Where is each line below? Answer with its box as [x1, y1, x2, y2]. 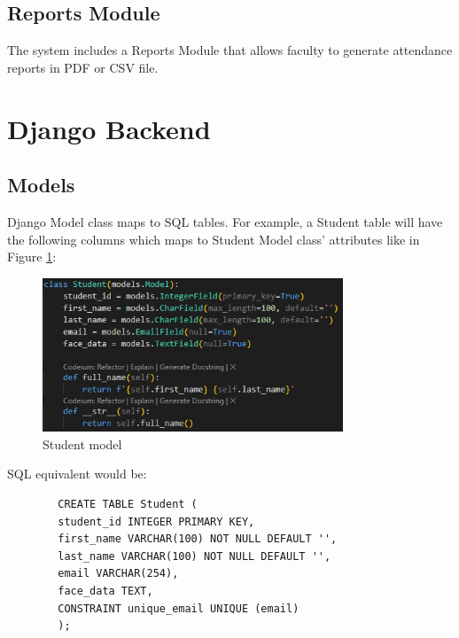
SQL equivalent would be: [7, 464, 147, 483]
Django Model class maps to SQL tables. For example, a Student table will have [7, 212, 443, 230]
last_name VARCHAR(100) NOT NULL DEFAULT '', [58, 549, 331, 563]
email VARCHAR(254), [58, 567, 179, 580]
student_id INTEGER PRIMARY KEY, [58, 515, 255, 528]
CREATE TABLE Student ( [58, 498, 198, 511]
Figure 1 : [7, 247, 57, 266]
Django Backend [7, 110, 211, 146]
